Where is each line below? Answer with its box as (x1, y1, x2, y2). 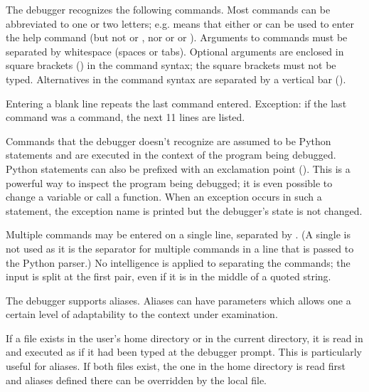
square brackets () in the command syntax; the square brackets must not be (6, 58, 336, 73)
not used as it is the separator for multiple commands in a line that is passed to (6, 240, 354, 255)
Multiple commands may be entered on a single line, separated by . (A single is (6, 227, 351, 242)
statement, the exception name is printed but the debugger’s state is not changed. (6, 203, 363, 218)
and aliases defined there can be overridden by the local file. (6, 372, 267, 387)
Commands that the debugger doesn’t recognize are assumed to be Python (6, 133, 331, 148)
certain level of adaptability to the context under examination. (6, 307, 278, 322)
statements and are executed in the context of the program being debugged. (6, 147, 336, 162)
